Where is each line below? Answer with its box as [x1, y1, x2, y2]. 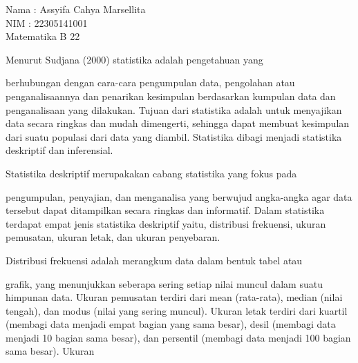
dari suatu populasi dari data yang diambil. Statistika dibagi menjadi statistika [6, 129, 342, 144]
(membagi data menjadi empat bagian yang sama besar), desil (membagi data [6, 317, 336, 331]
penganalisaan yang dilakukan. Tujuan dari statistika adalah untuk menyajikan [6, 102, 342, 117]
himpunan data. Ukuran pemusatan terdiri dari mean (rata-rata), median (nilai [6, 290, 343, 304]
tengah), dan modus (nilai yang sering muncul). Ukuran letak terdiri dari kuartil [6, 303, 348, 317]
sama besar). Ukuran [6, 344, 95, 358]
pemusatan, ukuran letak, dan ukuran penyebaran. [6, 230, 220, 244]
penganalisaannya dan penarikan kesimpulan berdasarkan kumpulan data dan [6, 88, 336, 103]
